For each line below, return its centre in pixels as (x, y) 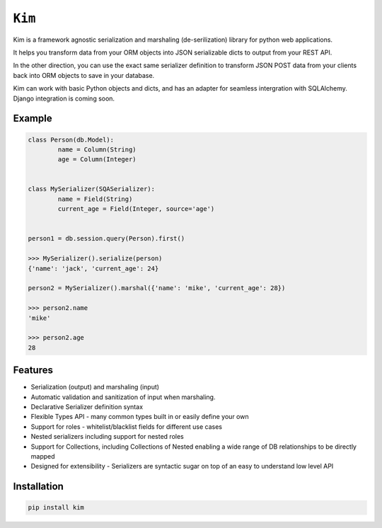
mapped (43, 456)
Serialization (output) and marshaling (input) (95, 387)
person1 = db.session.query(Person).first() (106, 239)
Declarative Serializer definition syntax (87, 406)
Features (33, 371)
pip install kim (56, 507)
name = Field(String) (95, 199)
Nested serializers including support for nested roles (107, 437)
